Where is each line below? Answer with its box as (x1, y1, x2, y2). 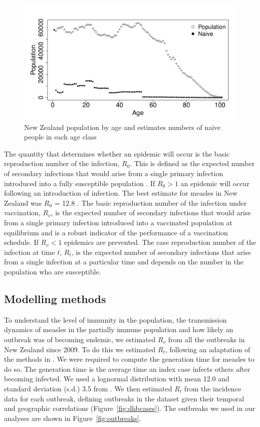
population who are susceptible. (4, 266, 101, 276)
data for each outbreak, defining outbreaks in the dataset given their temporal (4, 393, 244, 403)
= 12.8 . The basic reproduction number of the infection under (54, 197, 247, 208)
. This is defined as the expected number (130, 158, 255, 169)
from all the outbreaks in (168, 334, 245, 344)
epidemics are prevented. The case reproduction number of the (64, 237, 256, 247)
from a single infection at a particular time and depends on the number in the (4, 256, 243, 267)
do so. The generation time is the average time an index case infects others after (4, 363, 250, 374)
